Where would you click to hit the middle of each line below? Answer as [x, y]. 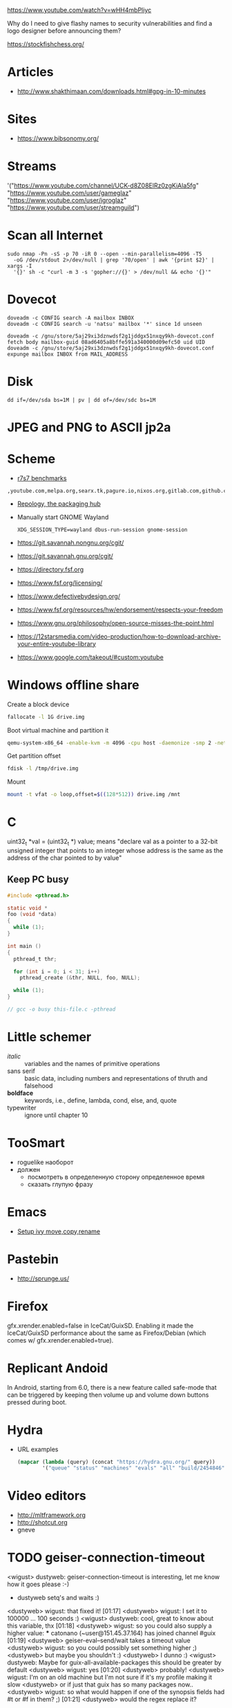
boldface [20, 1093]
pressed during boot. [37, 1402]
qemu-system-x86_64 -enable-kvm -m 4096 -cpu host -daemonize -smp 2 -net [117, 743]
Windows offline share [73, 685]
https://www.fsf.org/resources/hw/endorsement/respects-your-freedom [120, 609]
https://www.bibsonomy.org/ [58, 138]
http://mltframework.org [51, 1515]
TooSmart [36, 1143]
